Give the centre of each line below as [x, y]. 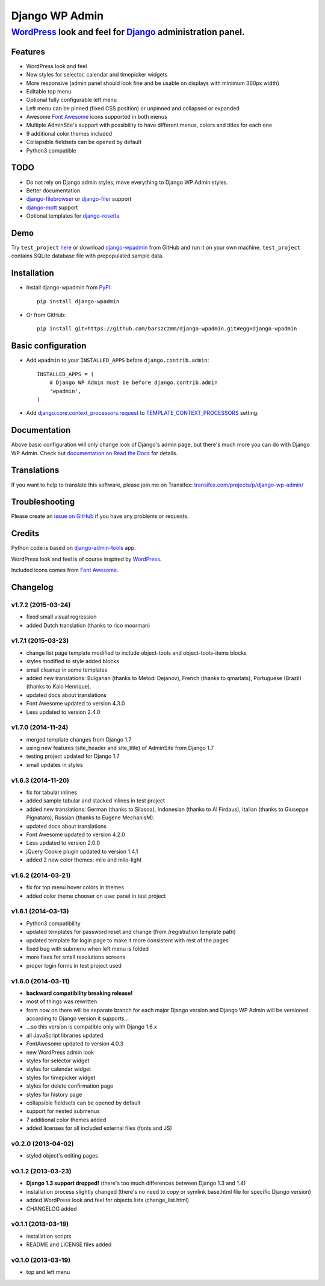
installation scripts [49, 1236]
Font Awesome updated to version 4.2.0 [76, 834]
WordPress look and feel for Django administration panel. [128, 32]
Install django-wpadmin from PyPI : [69, 288]
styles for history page [54, 1094]
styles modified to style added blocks [73, 661]
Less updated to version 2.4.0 [63, 712]
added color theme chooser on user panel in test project [96, 896]
